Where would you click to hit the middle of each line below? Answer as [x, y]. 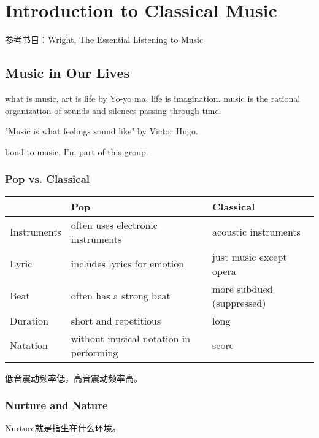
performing [94, 352]
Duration [29, 320]
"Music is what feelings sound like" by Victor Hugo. [102, 131]
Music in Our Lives [67, 73]
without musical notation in [131, 338]
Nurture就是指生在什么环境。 [63, 428]
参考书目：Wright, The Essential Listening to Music [104, 40]
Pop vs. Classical [48, 179]
